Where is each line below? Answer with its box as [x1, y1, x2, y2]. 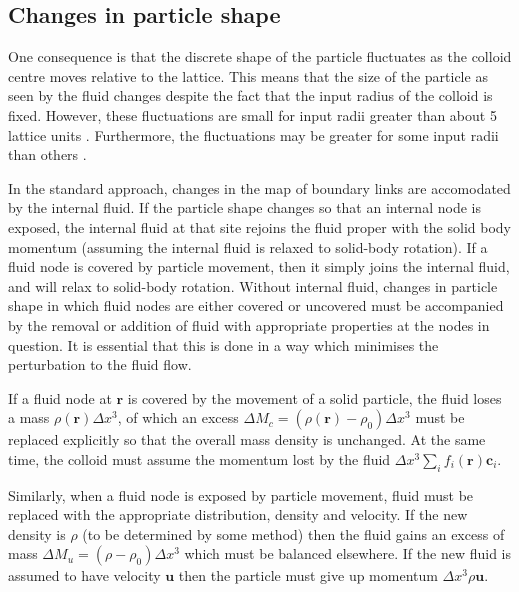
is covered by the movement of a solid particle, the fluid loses [127, 387, 502, 408]
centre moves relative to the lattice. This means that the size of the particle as [8, 65, 488, 86]
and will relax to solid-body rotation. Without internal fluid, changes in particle [8, 275, 498, 296]
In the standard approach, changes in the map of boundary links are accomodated [8, 177, 511, 198]
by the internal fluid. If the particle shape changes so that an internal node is [8, 197, 481, 218]
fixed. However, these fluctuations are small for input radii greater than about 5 [8, 104, 497, 125]
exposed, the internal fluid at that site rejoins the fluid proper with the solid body [8, 216, 511, 237]
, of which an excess [117, 407, 239, 428]
